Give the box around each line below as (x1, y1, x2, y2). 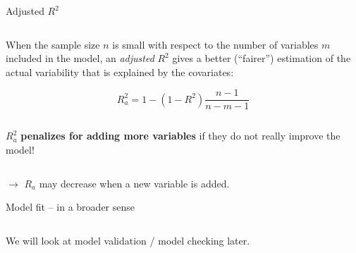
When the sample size (6, 37, 100, 51)
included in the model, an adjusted (6, 51, 154, 66)
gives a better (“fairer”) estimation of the (172, 51, 351, 66)
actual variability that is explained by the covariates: (6, 64, 234, 79)
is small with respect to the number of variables (112, 37, 319, 51)
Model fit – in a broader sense (6, 199, 135, 214)
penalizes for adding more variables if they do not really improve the (20, 128, 340, 143)
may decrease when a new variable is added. (39, 175, 230, 190)
